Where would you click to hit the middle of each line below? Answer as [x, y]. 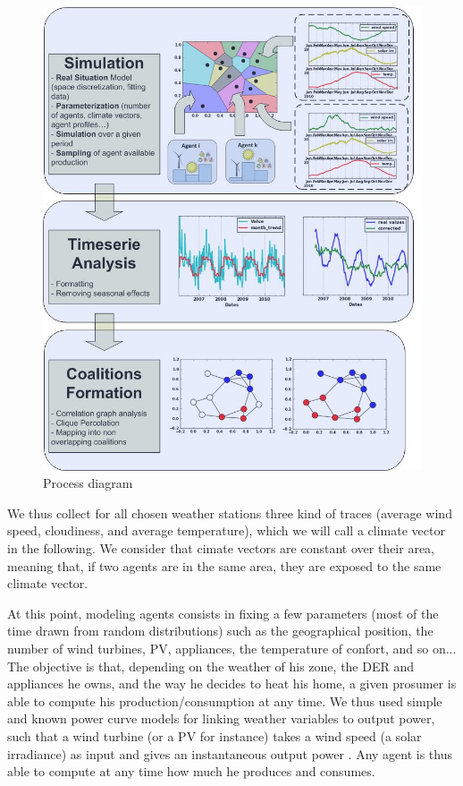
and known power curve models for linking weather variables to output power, [221, 718]
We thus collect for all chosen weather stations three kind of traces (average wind [230, 513]
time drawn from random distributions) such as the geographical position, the [220, 631]
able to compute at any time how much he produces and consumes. [191, 771]
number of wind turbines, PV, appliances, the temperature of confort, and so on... [232, 649]
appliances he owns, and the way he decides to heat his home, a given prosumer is [232, 683]
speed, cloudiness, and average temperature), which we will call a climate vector [226, 530]
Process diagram [88, 483]
